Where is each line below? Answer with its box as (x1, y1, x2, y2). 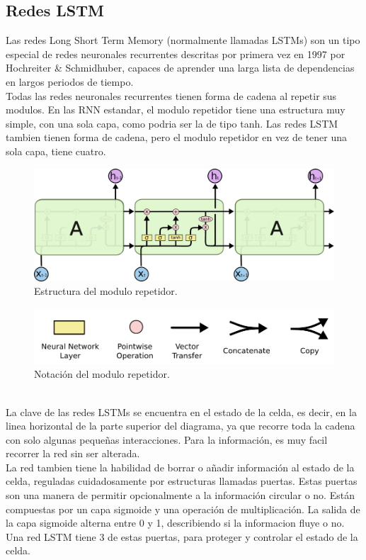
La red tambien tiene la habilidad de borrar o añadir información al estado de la (6, 459, 355, 474)
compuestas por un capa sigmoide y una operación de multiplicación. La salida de (6, 501, 360, 516)
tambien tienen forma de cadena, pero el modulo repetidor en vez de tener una (6, 130, 348, 145)
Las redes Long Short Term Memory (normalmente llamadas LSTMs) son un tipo (6, 33, 360, 47)
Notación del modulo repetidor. (34, 366, 170, 381)
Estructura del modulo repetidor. (34, 284, 178, 298)
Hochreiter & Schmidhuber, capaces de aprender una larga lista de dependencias (6, 60, 355, 75)
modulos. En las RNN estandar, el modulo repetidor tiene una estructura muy (6, 102, 345, 117)
